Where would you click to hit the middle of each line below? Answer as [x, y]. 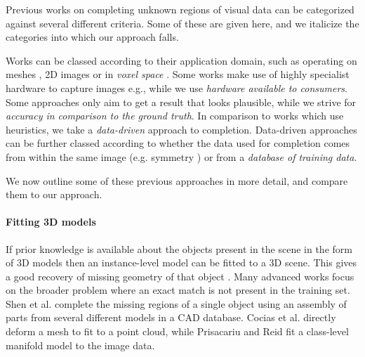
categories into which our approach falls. [92, 37]
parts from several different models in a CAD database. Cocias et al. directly [171, 317]
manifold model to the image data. [80, 345]
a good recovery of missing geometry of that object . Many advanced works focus [180, 276]
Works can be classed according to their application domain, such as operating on [181, 60]
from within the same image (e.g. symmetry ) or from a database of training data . [181, 156]
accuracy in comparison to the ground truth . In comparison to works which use [175, 116]
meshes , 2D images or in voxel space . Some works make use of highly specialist [178, 74]
